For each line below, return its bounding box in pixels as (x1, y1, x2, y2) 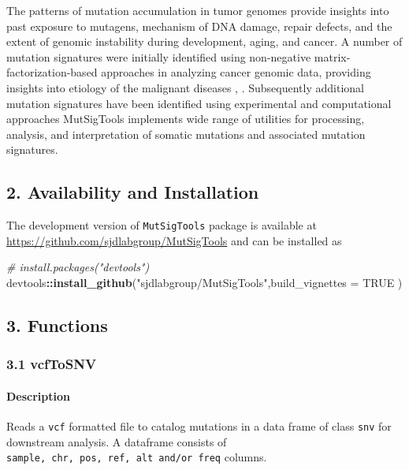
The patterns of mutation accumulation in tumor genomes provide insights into (6, 2, 389, 18)
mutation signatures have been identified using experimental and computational (6, 95, 392, 111)
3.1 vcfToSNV (6, 354, 97, 374)
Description (6, 387, 71, 404)
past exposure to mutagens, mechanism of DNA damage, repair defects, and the (6, 17, 392, 34)
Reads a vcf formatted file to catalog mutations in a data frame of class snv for (6, 418, 392, 434)
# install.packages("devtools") (6, 259, 150, 275)
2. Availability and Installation (6, 180, 259, 204)
